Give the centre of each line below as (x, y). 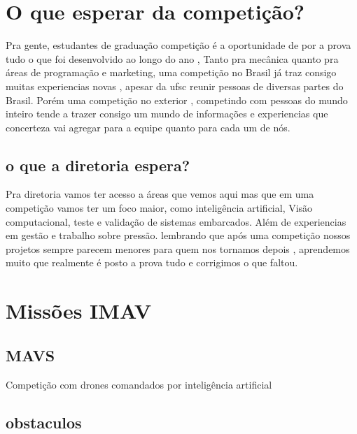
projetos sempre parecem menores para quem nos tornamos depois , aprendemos (178, 248)
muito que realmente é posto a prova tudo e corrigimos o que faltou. (152, 262)
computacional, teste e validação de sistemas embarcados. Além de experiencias (176, 221)
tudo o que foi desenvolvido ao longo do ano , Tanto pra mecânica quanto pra (172, 58)
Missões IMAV (78, 311)
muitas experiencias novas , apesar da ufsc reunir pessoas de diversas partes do (175, 86)
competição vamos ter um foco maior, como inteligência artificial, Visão (159, 208)
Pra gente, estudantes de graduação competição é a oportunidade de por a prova (178, 45)
